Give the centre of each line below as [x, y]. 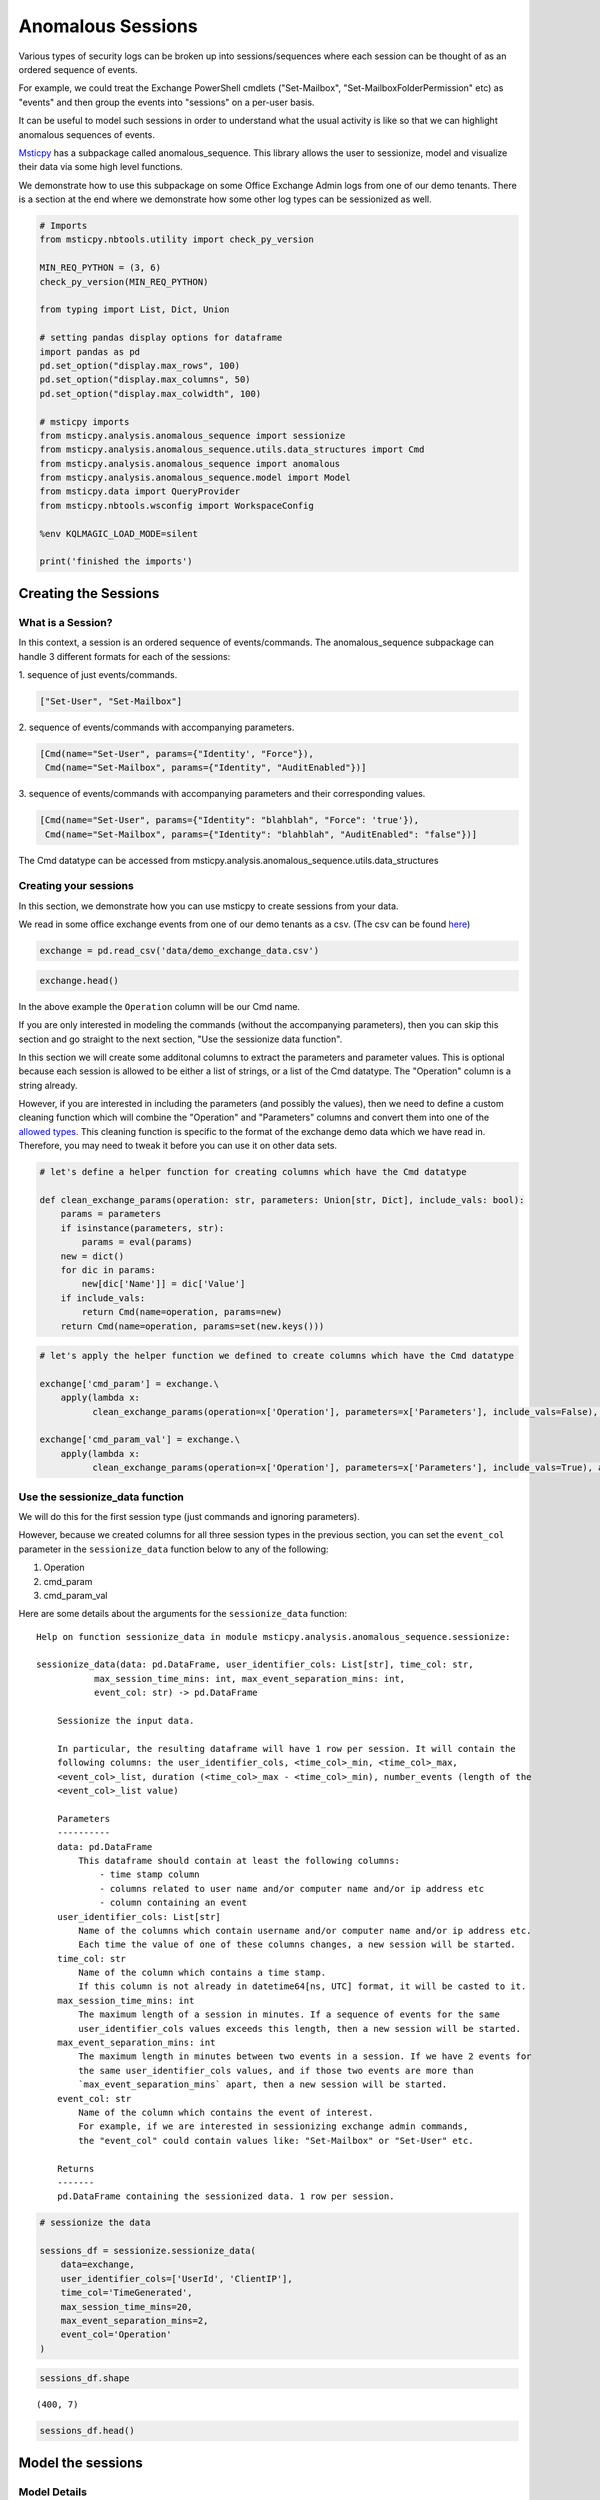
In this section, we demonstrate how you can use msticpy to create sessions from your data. [208, 906]
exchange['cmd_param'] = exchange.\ [129, 1383]
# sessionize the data [95, 2223]
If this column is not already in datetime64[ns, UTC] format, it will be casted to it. [302, 1986]
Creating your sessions [76, 886]
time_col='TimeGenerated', [127, 2293]
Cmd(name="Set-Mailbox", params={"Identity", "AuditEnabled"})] [206, 768]
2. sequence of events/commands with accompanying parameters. [156, 727]
